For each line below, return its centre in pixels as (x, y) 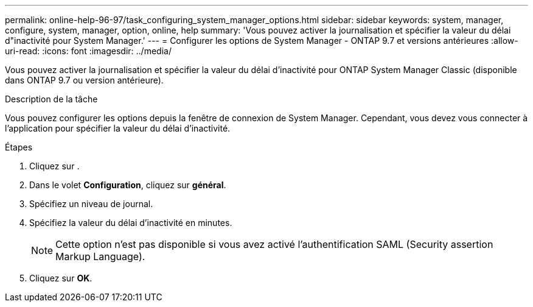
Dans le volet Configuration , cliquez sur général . (128, 185)
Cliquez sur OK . (61, 278)
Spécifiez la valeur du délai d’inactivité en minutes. (131, 223)
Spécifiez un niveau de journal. (91, 204)
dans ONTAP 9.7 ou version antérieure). (84, 80)
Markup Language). (100, 256)
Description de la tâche (51, 99)
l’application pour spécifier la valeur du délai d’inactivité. (118, 128)
